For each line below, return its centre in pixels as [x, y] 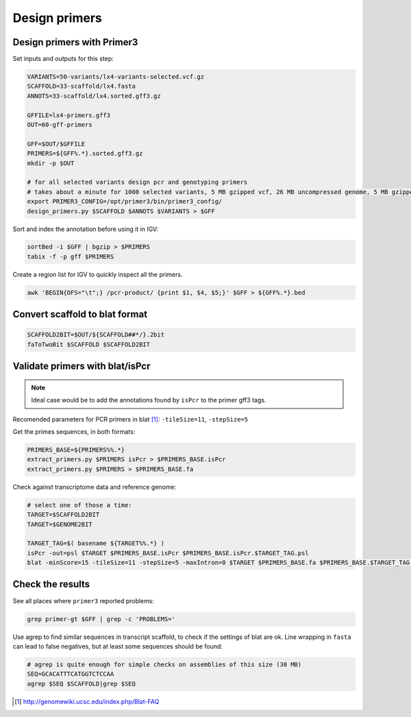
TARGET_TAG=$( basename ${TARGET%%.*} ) [96, 544]
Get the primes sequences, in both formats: [74, 432]
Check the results [51, 584]
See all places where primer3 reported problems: [83, 600]
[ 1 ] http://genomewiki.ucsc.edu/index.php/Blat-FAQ [87, 701]
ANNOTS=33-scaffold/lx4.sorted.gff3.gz [94, 96]
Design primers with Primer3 [75, 42]
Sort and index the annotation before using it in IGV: [86, 229]
